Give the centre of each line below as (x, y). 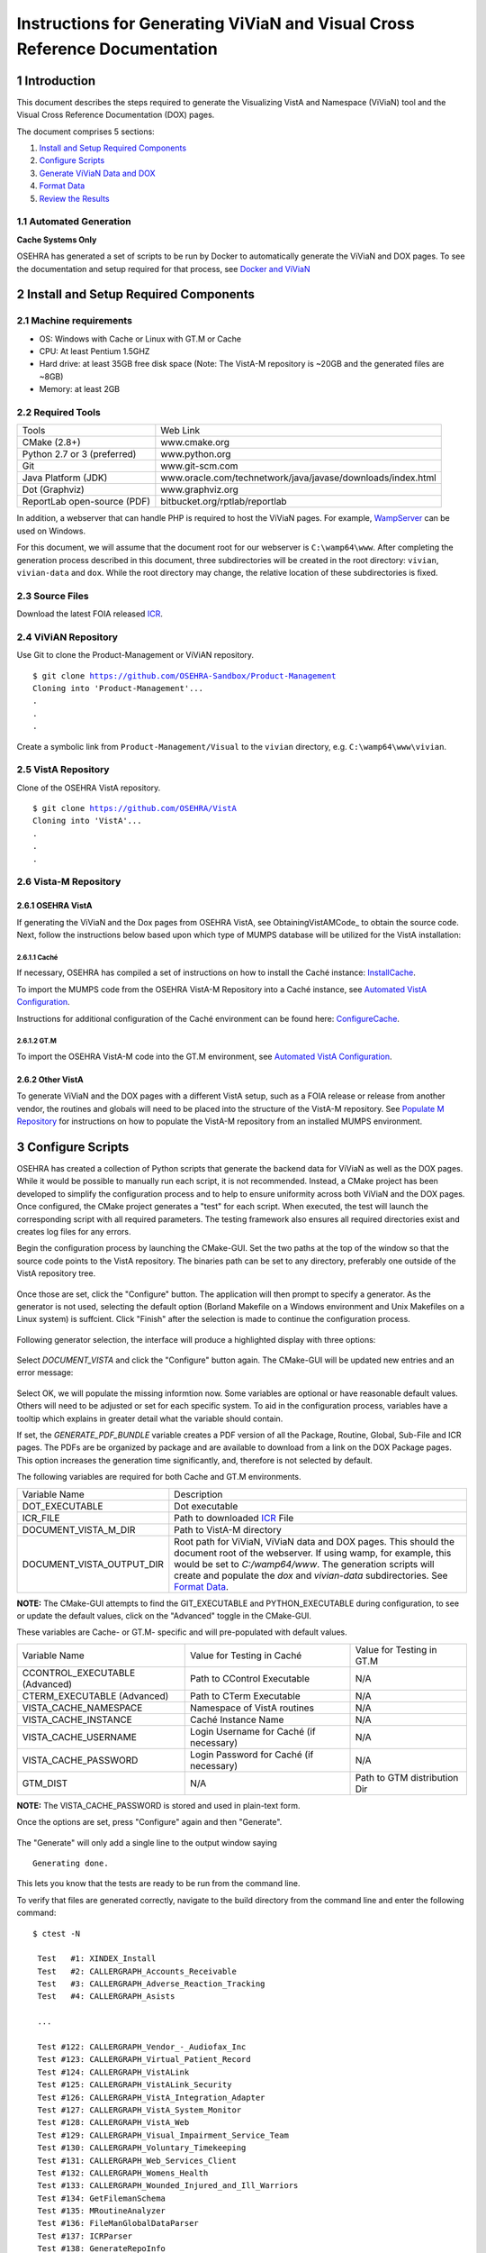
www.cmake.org (195, 442)
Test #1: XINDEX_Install (97, 1959)
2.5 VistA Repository (63, 770)
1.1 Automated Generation (74, 222)
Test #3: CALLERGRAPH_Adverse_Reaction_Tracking (151, 1984)
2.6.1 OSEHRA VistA (55, 906)
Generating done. (71, 1863)
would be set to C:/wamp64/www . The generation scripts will (304, 1564)
